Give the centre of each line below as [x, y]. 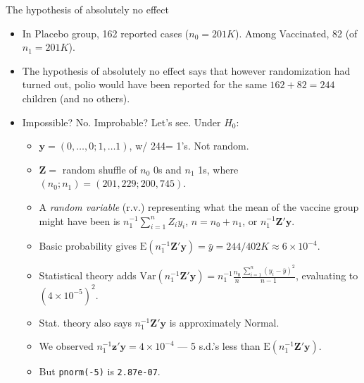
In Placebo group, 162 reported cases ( [106, 33]
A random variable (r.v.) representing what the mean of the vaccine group [199, 206]
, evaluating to [327, 275]
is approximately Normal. [224, 322]
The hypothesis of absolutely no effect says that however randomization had [186, 70]
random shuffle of [100, 169]
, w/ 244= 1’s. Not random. [189, 146]
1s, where [218, 169]
